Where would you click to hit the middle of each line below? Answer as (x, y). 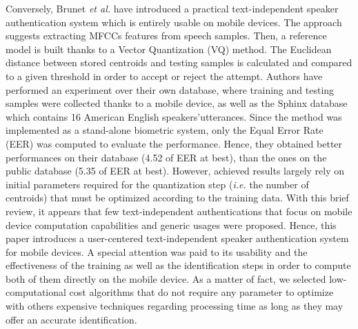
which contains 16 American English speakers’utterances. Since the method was (174, 116)
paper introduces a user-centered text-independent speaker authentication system (177, 238)
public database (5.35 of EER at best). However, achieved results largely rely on (175, 171)
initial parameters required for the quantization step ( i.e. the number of (157, 184)
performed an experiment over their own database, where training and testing (170, 89)
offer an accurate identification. (71, 319)
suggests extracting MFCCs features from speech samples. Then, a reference (166, 36)
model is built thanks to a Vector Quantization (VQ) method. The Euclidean (169, 49)
